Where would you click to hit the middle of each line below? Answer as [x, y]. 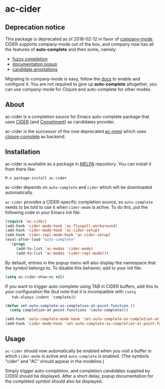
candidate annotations [35, 69]
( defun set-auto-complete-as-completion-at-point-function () [70, 306]
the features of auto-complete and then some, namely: [61, 49]
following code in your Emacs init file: [43, 212]
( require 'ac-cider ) [26, 221]
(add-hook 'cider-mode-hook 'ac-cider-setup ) [52, 230]
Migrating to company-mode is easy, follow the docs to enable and [73, 79]
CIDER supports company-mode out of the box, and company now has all [79, 44]
